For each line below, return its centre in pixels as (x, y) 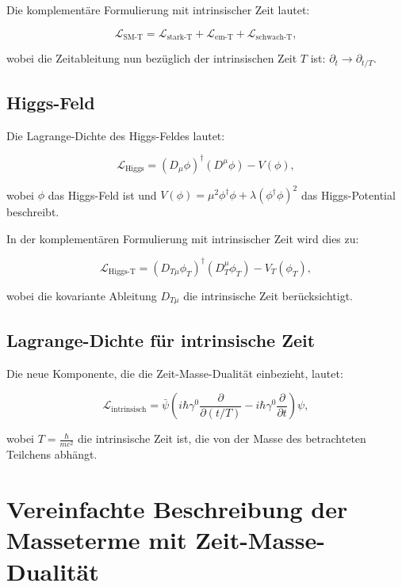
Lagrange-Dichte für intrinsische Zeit (161, 339)
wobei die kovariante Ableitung (82, 295)
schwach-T (274, 38)
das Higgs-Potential (348, 194)
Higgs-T (122, 272)
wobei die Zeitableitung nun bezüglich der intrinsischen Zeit (152, 58)
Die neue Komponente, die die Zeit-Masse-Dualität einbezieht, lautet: (175, 373)
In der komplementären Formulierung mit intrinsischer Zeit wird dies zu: (183, 238)
